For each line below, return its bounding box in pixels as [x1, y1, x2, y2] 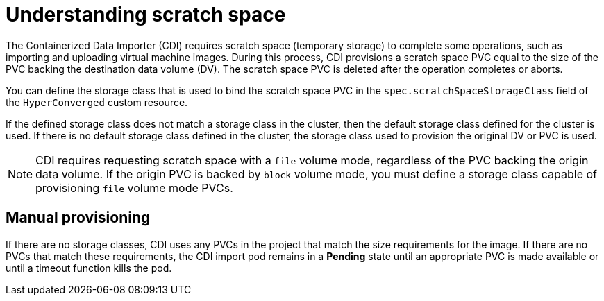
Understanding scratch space [6, 3, 286, 26]
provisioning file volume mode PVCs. [35, 180, 233, 195]
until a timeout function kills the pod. [6, 261, 172, 274]
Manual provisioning [6, 209, 151, 227]
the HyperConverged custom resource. [6, 96, 188, 108]
